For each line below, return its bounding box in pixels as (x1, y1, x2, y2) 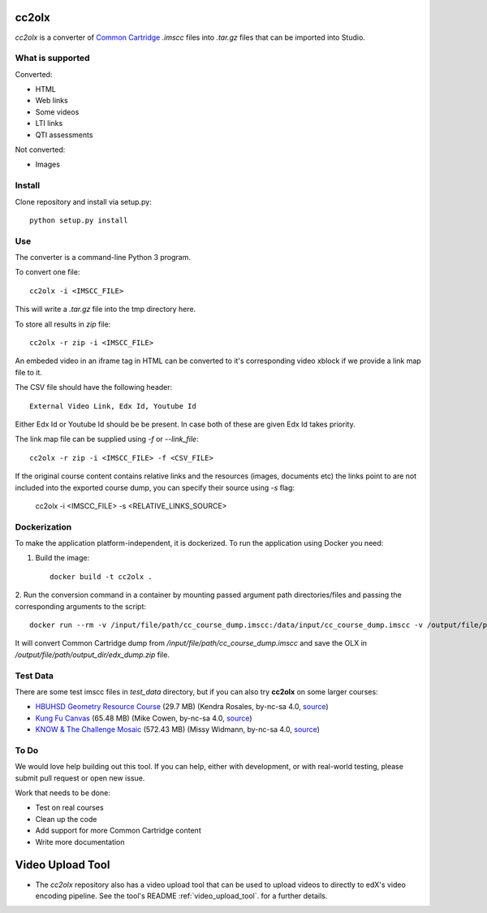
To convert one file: (15, 267, 80, 277)
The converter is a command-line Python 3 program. (15, 253, 191, 262)
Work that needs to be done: (15, 788, 111, 798)
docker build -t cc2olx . (50, 572, 153, 581)
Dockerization (15, 521, 72, 532)
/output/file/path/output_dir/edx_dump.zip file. (15, 650, 170, 660)
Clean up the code (35, 814, 97, 824)
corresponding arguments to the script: (15, 601, 146, 611)
